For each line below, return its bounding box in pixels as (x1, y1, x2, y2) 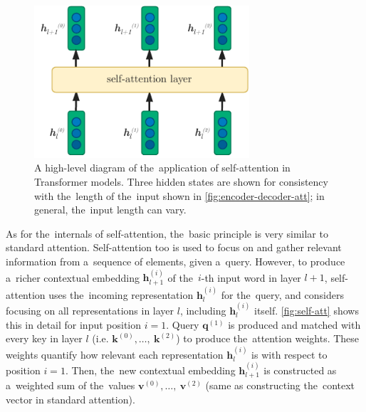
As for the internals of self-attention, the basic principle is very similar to (6, 226, 328, 241)
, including (179, 303, 226, 318)
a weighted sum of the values (6, 378, 135, 393)
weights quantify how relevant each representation (6, 347, 224, 361)
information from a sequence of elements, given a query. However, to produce (6, 254, 345, 269)
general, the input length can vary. (34, 202, 187, 217)
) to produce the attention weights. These (176, 331, 360, 346)
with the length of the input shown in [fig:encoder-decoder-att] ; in (34, 188, 325, 203)
